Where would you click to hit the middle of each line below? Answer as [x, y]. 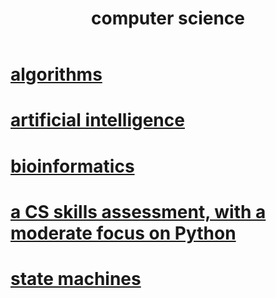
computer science [168, 18]
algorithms [56, 74]
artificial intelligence [97, 120]
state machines [76, 278]
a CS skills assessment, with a [138, 211]
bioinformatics [72, 166]
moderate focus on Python [123, 233]
